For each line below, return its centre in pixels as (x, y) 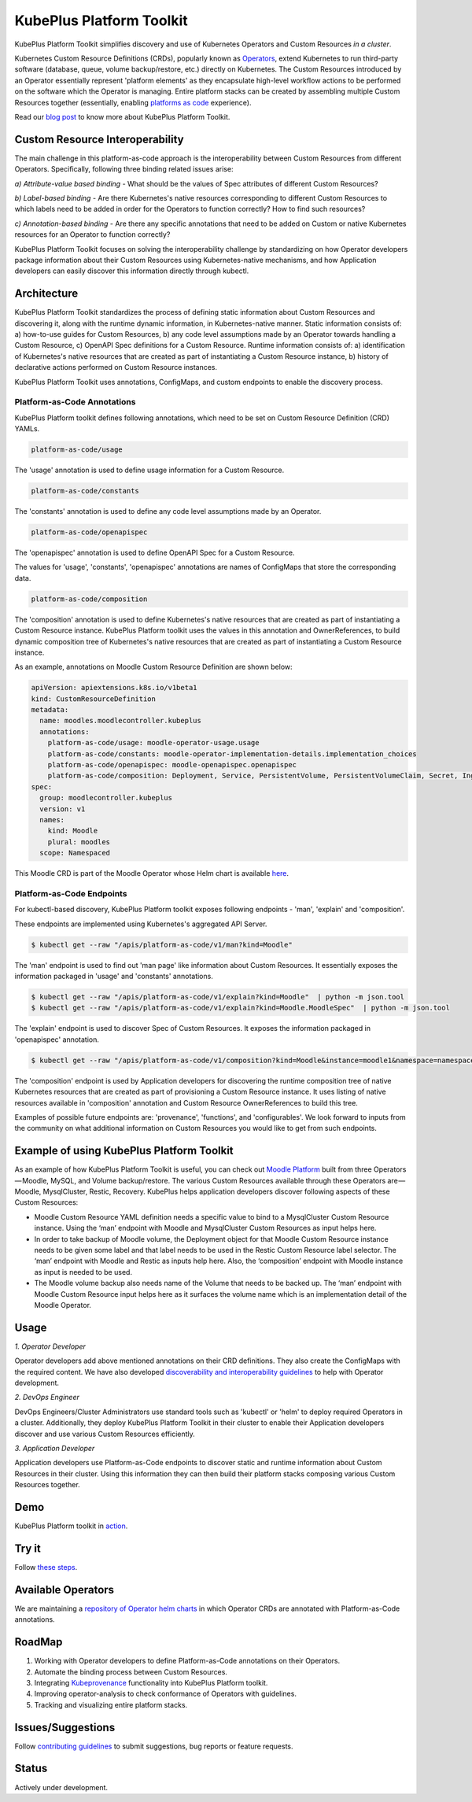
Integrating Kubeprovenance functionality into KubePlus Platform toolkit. (151, 1682)
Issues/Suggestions (65, 1727)
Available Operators (64, 1590)
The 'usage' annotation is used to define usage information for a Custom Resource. (149, 470)
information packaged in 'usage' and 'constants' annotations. (114, 977)
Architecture (46, 294)
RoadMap (39, 1642)
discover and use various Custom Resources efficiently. (105, 1434)
